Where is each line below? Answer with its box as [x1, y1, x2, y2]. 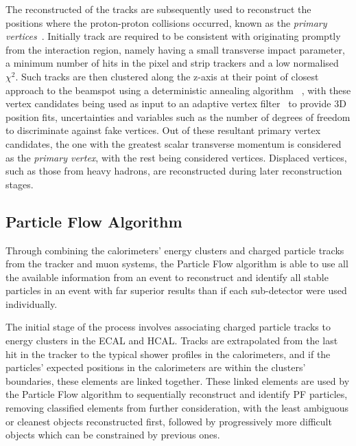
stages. [5, 177, 34, 191]
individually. [5, 296, 58, 311]
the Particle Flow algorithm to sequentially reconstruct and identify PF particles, [5, 387, 348, 401]
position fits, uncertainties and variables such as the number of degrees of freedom [5, 109, 351, 124]
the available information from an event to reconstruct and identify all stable [5, 269, 329, 284]
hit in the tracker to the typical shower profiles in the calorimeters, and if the [5, 346, 331, 361]
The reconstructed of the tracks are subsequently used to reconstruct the [5, 2, 311, 16]
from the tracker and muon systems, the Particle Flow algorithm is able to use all [5, 256, 348, 271]
